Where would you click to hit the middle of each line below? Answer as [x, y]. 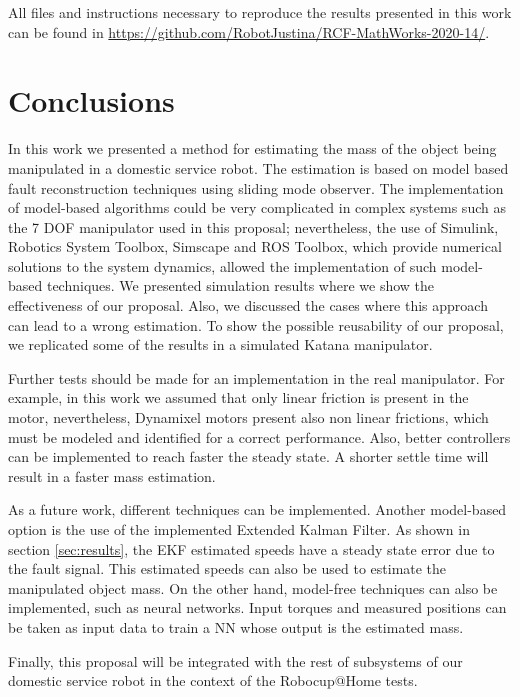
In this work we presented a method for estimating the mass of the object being [252, 148]
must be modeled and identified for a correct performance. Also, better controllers [259, 436]
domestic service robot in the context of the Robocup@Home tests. [213, 680]
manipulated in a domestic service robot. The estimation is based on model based [258, 167]
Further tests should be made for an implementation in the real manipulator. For [256, 377]
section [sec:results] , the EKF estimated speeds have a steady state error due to [251, 548]
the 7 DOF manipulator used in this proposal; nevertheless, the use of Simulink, [253, 226]
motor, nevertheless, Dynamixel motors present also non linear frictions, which [248, 417]
